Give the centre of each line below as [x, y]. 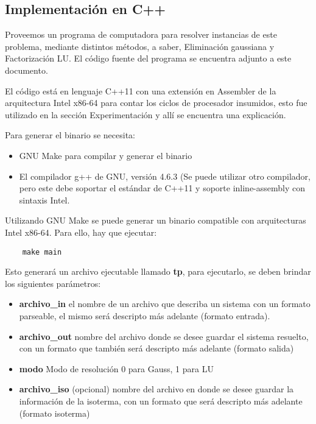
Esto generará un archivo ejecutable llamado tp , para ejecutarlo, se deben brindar [158, 271]
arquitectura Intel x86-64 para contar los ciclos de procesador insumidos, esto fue [156, 103]
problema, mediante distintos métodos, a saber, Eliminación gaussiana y [140, 46]
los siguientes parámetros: [53, 283]
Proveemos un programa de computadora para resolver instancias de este [141, 34]
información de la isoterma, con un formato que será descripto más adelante [161, 401]
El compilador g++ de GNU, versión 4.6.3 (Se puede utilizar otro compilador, [165, 176]
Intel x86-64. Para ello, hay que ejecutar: [81, 232]
